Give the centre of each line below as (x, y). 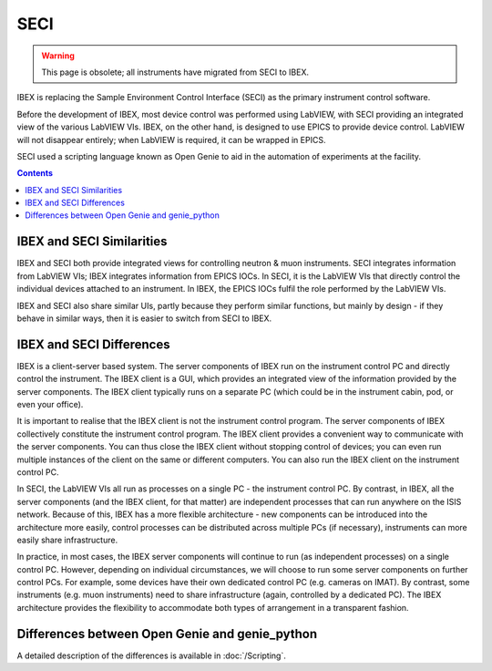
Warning (58, 56)
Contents (35, 173)
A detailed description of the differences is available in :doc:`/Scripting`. (151, 656)
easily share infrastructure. (67, 540)
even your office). (50, 404)
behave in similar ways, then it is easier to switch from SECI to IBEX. (144, 318)
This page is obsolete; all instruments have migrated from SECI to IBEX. (175, 72)
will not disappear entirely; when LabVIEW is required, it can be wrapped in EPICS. (171, 139)
